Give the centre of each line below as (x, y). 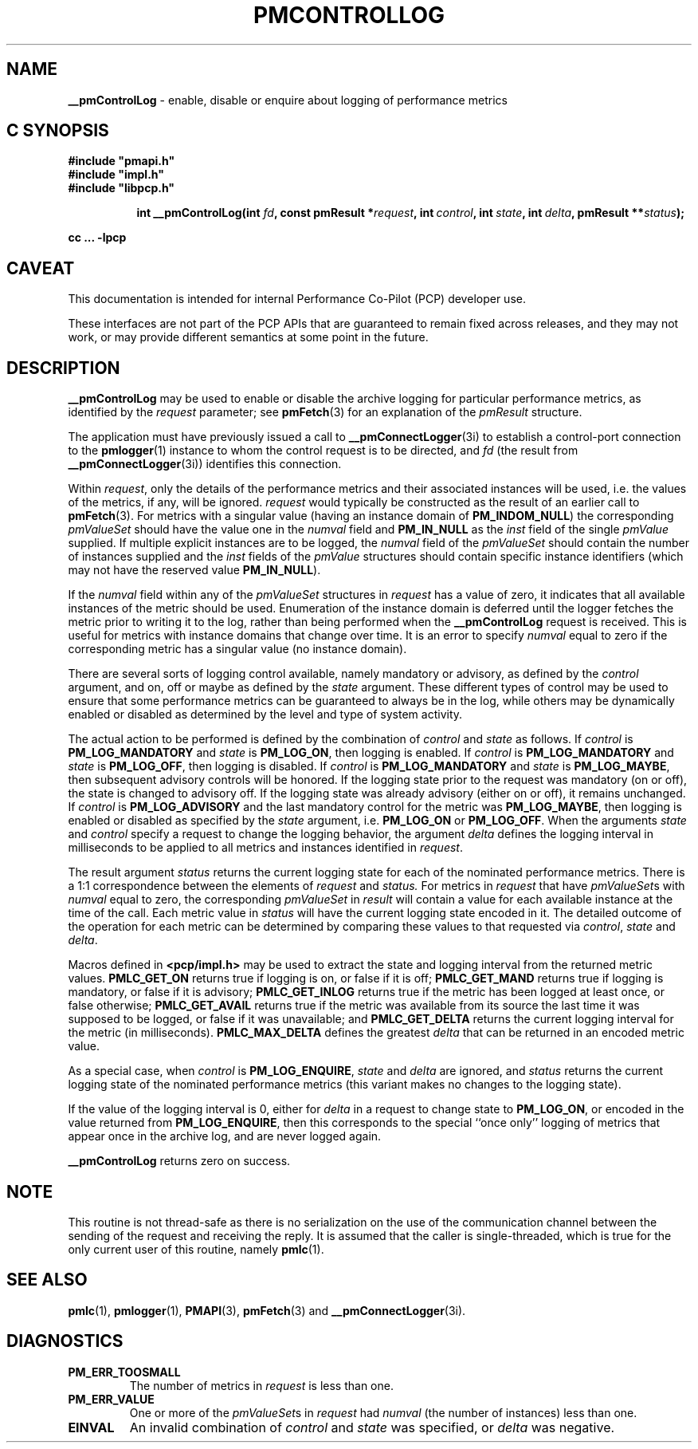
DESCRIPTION (63, 368)
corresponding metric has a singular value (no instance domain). (237, 649)
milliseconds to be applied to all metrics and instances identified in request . (265, 848)
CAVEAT (41, 268)
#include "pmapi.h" (122, 161)
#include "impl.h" (116, 175)
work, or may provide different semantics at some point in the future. (248, 337)
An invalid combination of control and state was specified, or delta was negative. (372, 1427)
